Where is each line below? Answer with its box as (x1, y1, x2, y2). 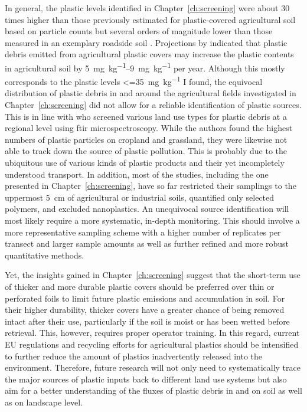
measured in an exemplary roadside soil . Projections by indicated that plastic (5, 36, 288, 48)
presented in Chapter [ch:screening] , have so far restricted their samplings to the (5, 179, 296, 192)
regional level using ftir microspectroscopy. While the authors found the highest (5, 122, 293, 134)
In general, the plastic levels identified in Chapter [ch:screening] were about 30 (5, 2, 290, 14)
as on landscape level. (5, 395, 83, 408)
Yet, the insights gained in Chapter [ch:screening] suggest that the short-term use (5, 269, 301, 281)
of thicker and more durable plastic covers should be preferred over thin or (5, 280, 275, 292)
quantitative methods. (5, 248, 84, 261)
